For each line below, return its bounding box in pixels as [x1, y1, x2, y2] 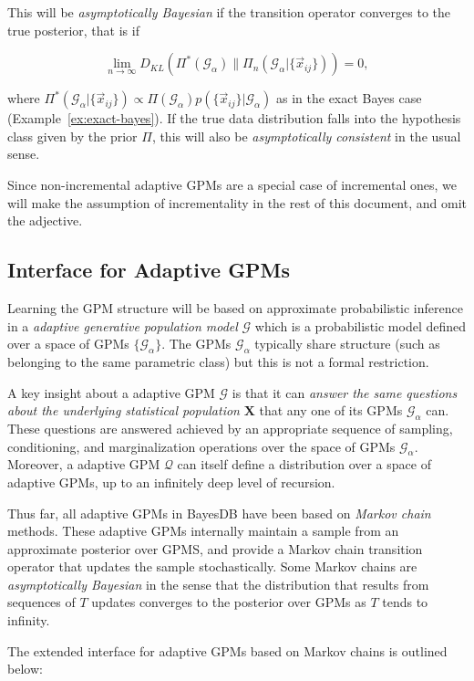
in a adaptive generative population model [7, 316, 238, 335]
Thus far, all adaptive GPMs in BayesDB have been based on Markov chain [7, 503, 431, 522]
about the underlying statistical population [7, 401, 240, 420]
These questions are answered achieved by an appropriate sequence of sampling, [7, 418, 453, 437]
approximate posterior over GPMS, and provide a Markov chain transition [7, 539, 423, 558]
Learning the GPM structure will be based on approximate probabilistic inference [7, 298, 463, 317]
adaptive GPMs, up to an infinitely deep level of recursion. [7, 472, 335, 491]
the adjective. [7, 211, 83, 230]
